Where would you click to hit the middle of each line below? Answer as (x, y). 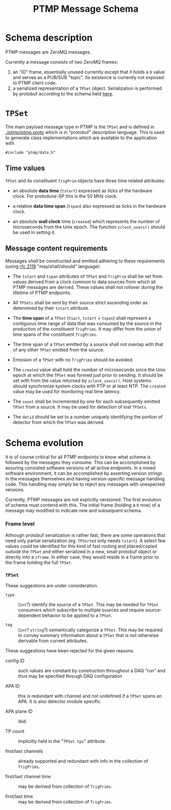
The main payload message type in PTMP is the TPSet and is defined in (80, 127)
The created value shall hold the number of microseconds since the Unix (89, 370)
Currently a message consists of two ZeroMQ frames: (62, 62)
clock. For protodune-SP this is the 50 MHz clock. (65, 196)
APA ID (13, 686)
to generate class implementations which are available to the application (81, 138)
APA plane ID (19, 711)
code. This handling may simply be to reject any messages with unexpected (85, 484)
